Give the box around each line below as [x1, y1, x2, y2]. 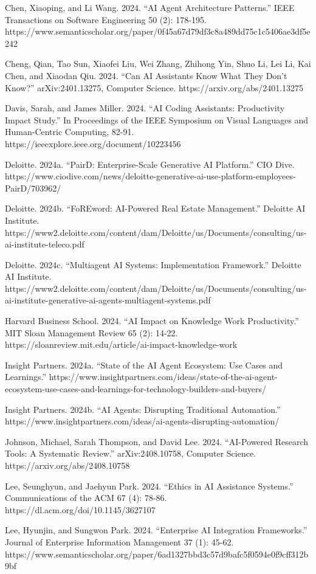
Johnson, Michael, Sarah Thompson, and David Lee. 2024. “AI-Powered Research [5, 435, 309, 448]
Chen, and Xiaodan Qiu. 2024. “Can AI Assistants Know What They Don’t [5, 69, 287, 81]
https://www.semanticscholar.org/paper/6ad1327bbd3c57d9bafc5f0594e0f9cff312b [5, 547, 309, 560]
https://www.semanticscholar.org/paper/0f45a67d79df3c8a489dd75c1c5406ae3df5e [5, 25, 311, 38]
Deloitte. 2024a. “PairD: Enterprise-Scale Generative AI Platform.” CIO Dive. [5, 157, 295, 170]
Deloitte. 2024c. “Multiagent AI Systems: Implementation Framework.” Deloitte [5, 258, 301, 271]
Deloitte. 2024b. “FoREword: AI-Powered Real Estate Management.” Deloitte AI [5, 202, 306, 215]
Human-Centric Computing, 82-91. [5, 125, 134, 138]
